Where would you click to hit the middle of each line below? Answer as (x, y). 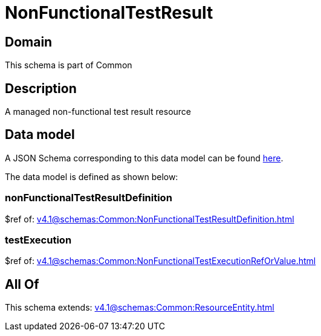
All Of (22, 284)
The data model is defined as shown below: (92, 176)
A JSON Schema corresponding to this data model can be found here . (144, 158)
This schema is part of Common (69, 65)
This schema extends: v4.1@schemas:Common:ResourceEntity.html (140, 308)
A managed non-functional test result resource (98, 112)
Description (41, 88)
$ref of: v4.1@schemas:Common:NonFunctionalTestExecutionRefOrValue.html (160, 261)
